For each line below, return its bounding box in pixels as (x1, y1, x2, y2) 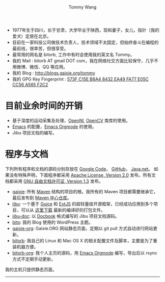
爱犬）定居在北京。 (12, 33, 52, 39)
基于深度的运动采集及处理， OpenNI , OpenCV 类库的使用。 (12, 117, 131, 123)
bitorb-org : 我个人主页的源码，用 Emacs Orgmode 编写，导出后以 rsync (12, 250, 158, 256)
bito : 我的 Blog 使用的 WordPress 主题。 (12, 219, 93, 225)
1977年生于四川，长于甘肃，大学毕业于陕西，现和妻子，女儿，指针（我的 (12, 27, 160, 33)
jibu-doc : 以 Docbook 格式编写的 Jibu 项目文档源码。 (12, 213, 119, 219)
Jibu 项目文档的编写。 (12, 129, 57, 135)
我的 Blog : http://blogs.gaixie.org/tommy (12, 70, 95, 76)
